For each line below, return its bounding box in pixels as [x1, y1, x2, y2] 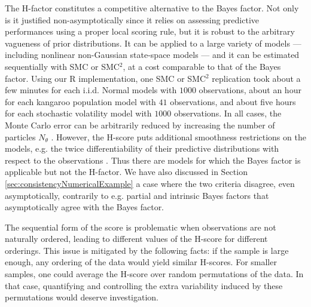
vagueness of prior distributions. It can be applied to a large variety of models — [5, 36, 301, 49]
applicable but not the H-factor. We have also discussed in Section [5, 165, 248, 178]
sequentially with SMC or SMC [5, 60, 120, 72]
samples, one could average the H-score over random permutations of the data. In [5, 268, 304, 280]
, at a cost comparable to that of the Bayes [123, 60, 281, 72]
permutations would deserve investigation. [5, 291, 158, 303]
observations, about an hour [199, 84, 301, 96]
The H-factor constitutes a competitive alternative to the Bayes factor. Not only [5, 2, 299, 14]
